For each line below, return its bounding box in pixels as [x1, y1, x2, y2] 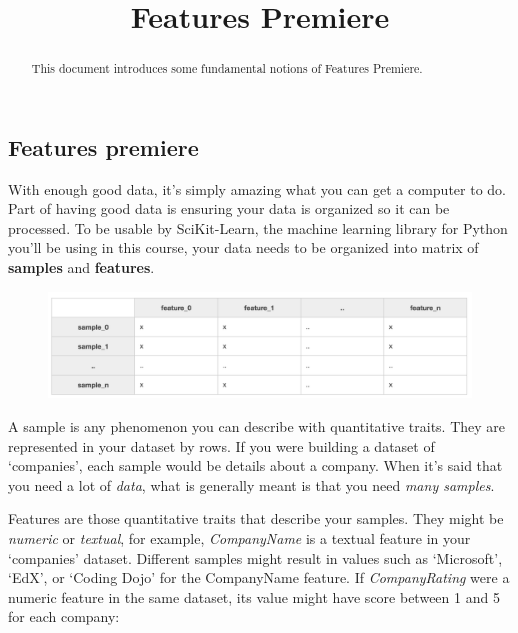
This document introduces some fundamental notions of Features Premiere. [31, 60, 423, 77]
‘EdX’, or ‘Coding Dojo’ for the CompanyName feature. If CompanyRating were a [8, 567, 510, 588]
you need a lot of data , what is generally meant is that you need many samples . [8, 474, 495, 495]
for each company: [8, 606, 120, 627]
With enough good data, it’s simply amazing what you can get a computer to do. [8, 178, 506, 199]
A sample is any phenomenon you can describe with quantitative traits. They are [8, 416, 506, 437]
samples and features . [8, 257, 155, 278]
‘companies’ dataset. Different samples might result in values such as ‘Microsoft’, [8, 547, 503, 568]
